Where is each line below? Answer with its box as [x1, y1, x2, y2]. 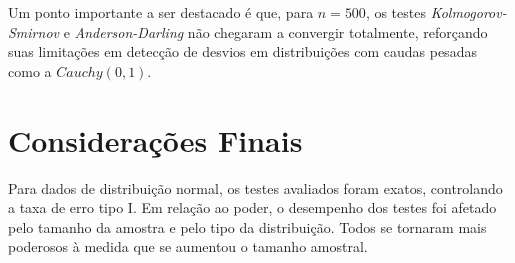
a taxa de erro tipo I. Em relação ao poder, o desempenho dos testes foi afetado [8, 197, 497, 218]
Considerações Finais [8, 119, 303, 160]
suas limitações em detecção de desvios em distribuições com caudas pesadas [8, 41, 477, 62]
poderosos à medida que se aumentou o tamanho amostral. [8, 236, 368, 257]
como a [8, 60, 52, 81]
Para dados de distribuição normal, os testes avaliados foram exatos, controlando [8, 177, 503, 198]
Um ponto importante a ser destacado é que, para [8, 2, 314, 22]
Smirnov [8, 21, 59, 42]
